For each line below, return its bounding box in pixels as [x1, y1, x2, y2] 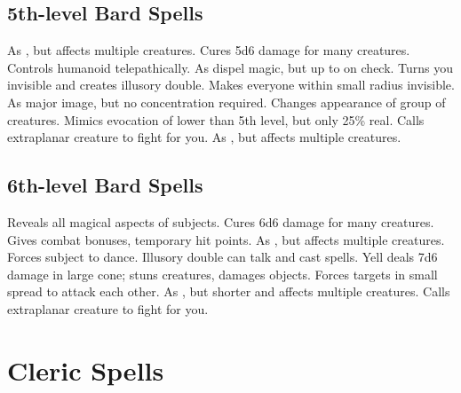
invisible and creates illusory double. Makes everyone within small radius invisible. [7, 75, 455, 94]
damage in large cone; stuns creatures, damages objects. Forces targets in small [7, 264, 438, 283]
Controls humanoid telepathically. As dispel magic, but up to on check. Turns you [7, 58, 454, 76]
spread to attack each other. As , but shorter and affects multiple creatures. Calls [7, 282, 450, 301]
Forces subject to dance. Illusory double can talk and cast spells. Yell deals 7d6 [7, 248, 438, 266]
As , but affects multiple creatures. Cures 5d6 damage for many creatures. [7, 41, 410, 59]
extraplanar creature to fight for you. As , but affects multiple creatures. [7, 128, 401, 146]
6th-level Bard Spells [7, 171, 203, 199]
